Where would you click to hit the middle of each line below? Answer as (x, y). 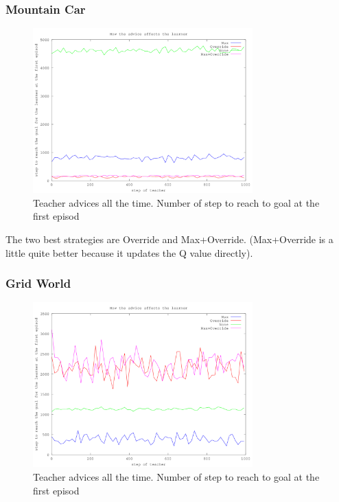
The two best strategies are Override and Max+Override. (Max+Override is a (169, 239)
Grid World (38, 283)
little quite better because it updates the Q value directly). (129, 252)
